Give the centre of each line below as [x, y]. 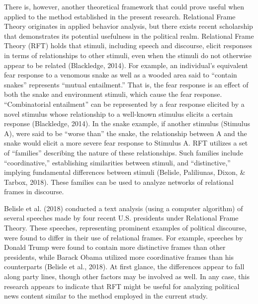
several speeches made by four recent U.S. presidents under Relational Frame [121, 218]
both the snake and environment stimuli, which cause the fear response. [113, 94]
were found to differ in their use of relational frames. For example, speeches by [124, 237]
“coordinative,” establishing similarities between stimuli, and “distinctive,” [117, 162]
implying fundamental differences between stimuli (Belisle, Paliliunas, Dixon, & [125, 172]
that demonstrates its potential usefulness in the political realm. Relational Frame [129, 36]
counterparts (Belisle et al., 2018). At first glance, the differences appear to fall [124, 266]
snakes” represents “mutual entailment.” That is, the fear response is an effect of [126, 84]
